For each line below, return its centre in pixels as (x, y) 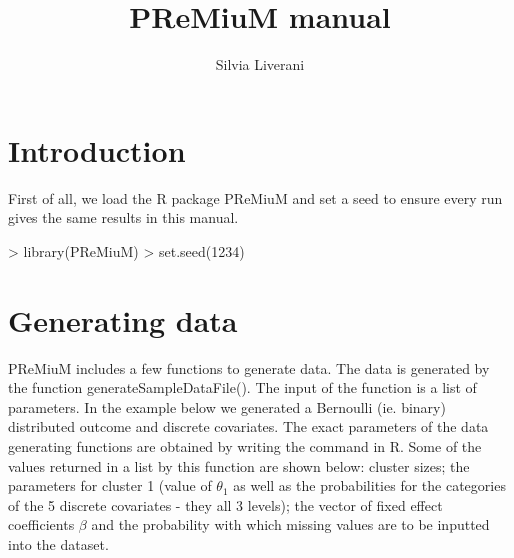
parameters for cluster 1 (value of (110, 485)
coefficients (41, 524)
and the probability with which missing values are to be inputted (290, 524)
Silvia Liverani (260, 64)
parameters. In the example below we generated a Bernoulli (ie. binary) (227, 406)
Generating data (123, 319)
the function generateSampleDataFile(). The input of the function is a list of (242, 387)
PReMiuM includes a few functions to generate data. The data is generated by (249, 367)
